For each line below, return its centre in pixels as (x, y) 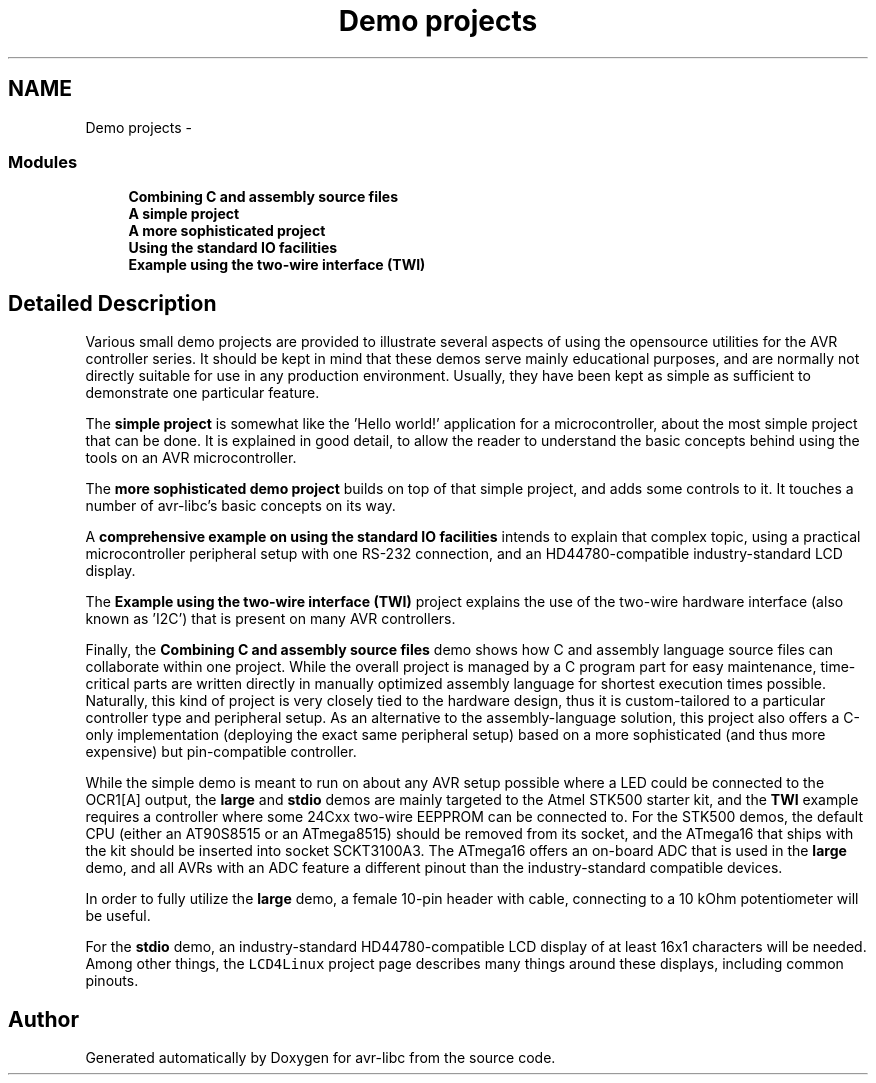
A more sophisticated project (227, 231)
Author (43, 1019)
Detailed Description (112, 303)
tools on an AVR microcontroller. (191, 458)
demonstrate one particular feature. (202, 393)
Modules (43, 161)
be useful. (118, 916)
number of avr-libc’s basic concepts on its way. (240, 506)
